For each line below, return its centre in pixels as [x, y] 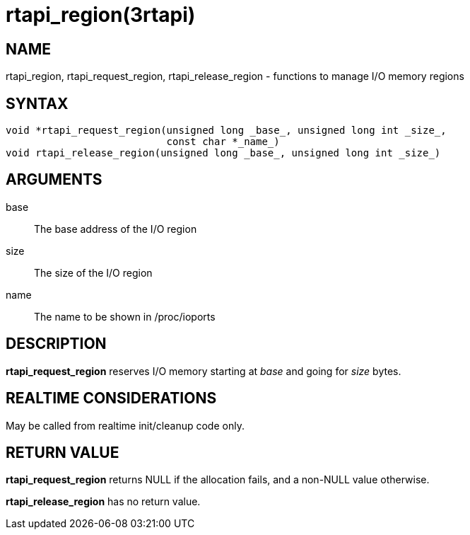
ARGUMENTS [54, 180]
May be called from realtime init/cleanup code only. [125, 425]
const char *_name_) [223, 142]
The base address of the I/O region [116, 229]
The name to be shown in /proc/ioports [125, 316]
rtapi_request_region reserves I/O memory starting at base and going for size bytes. [204, 371]
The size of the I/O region [93, 272]
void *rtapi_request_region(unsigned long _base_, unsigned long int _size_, [226, 131]
